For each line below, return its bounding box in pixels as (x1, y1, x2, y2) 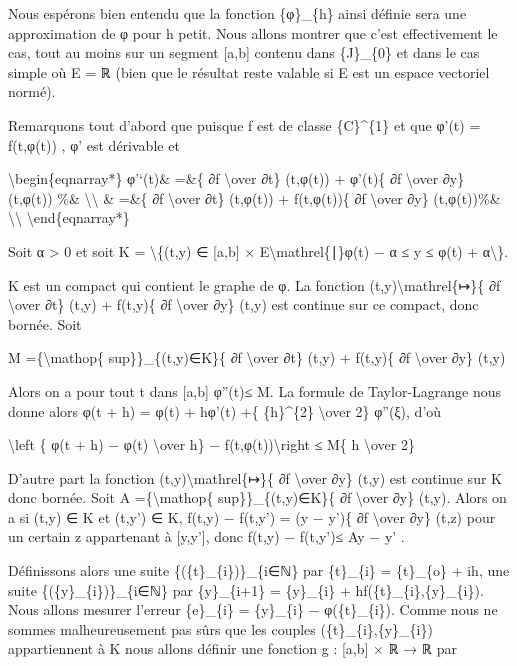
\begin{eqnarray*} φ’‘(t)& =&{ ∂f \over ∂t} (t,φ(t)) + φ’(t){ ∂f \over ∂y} (8, 168, 465, 189)
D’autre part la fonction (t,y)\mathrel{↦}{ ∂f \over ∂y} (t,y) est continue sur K (8, 467, 502, 488)
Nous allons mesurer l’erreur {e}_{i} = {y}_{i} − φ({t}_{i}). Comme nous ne (8, 599, 498, 620)
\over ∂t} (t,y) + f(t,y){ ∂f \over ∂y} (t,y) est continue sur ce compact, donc (8, 294, 479, 315)
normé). (8, 81, 56, 102)
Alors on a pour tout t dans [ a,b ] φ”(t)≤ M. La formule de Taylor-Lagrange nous (8, 380, 502, 401)
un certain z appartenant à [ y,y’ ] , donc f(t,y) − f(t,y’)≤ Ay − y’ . (8, 526, 405, 547)
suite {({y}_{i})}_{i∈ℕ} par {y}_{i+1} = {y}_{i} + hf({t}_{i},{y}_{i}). (8, 579, 484, 600)
